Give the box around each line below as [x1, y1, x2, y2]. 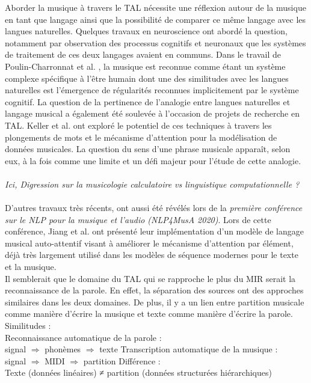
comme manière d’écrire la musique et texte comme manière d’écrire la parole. [5, 307, 293, 320]
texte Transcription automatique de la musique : [99, 343, 278, 355]
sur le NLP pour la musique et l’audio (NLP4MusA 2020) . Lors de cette [5, 213, 271, 225]
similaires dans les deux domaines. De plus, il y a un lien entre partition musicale [5, 295, 304, 308]
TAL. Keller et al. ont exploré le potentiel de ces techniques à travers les [5, 118, 272, 131]
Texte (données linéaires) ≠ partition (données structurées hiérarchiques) [5, 366, 272, 379]
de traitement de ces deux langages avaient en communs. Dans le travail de [5, 48, 282, 61]
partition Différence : [83, 354, 161, 367]
